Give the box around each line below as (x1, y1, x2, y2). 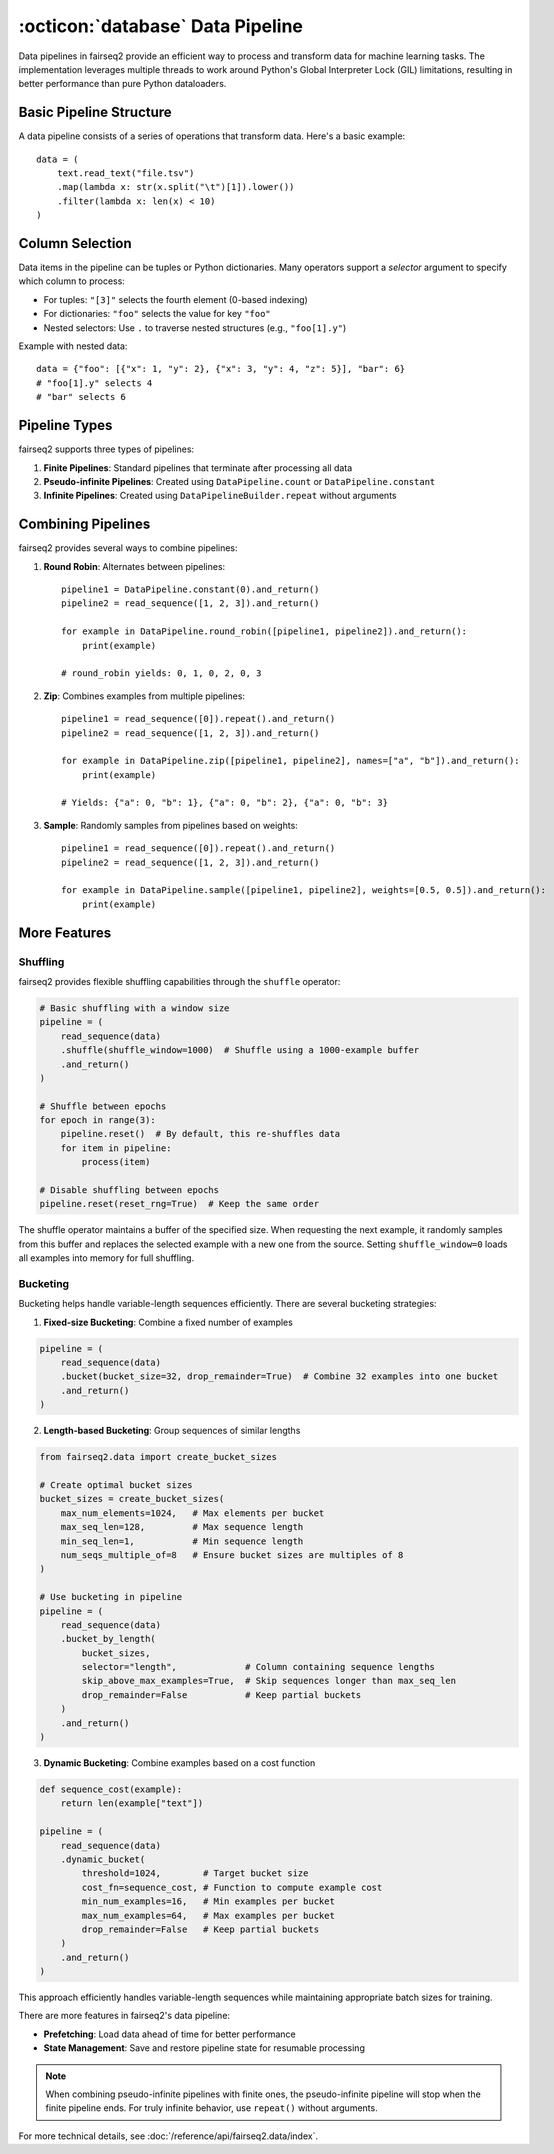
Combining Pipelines (18, 516, 151, 533)
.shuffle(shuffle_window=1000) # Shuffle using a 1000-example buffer (60, 1045, 420, 1056)
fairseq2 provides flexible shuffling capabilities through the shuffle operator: (18, 975, 341, 987)
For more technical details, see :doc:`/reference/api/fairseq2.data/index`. (18, 2130, 319, 2142)
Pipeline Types (18, 417, 113, 434)
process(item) (81, 1156, 151, 1168)
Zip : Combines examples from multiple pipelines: (43, 690, 245, 702)
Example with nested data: (18, 340, 128, 352)
